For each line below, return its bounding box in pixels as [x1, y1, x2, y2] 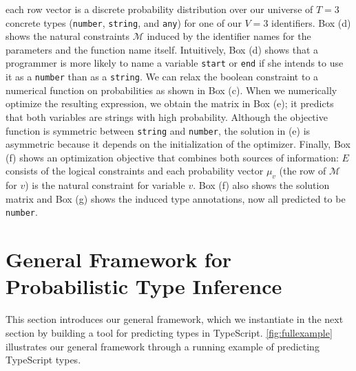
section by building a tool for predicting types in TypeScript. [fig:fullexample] [6, 325, 333, 339]
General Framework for [6, 245, 232, 273]
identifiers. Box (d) [271, 15, 351, 30]
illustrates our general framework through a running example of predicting [6, 339, 320, 353]
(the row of [279, 164, 326, 178]
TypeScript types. [6, 352, 81, 367]
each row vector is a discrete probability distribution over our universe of [6, 2, 313, 16]
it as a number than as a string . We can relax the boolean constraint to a [6, 69, 319, 84]
